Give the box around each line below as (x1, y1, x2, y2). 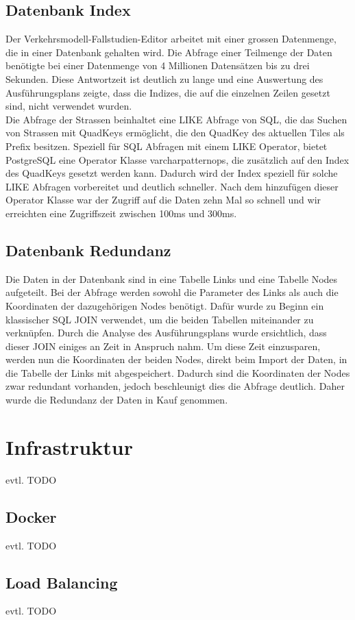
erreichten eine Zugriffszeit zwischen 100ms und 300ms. (5, 206, 237, 220)
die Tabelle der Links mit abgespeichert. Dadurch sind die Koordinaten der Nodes (5, 365, 350, 380)
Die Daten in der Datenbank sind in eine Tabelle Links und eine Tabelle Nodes (5, 271, 338, 286)
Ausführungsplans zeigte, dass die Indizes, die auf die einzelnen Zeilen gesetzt (5, 85, 330, 99)
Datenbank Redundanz (5, 239, 171, 260)
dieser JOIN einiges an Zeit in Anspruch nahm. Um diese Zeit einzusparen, (5, 338, 321, 353)
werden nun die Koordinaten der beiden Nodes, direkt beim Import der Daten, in (5, 352, 347, 367)
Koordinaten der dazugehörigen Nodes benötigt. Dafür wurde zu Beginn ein (5, 298, 324, 312)
